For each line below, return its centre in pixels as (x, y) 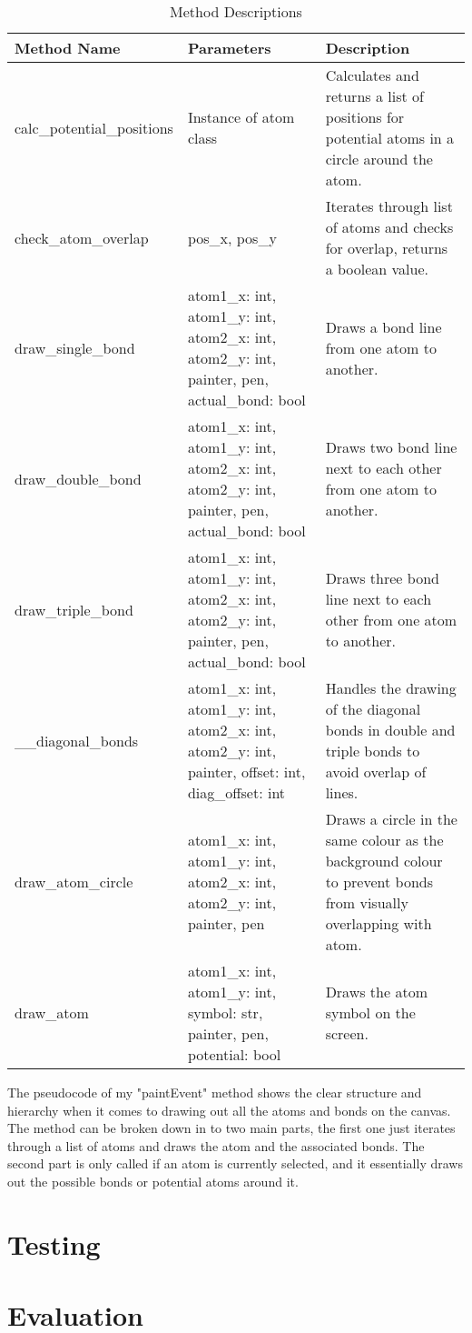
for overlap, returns (387, 248)
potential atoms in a (390, 138)
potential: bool (234, 1054)
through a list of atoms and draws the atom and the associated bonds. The (216, 1145)
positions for (365, 117)
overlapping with (379, 923)
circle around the (379, 159)
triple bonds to (373, 751)
